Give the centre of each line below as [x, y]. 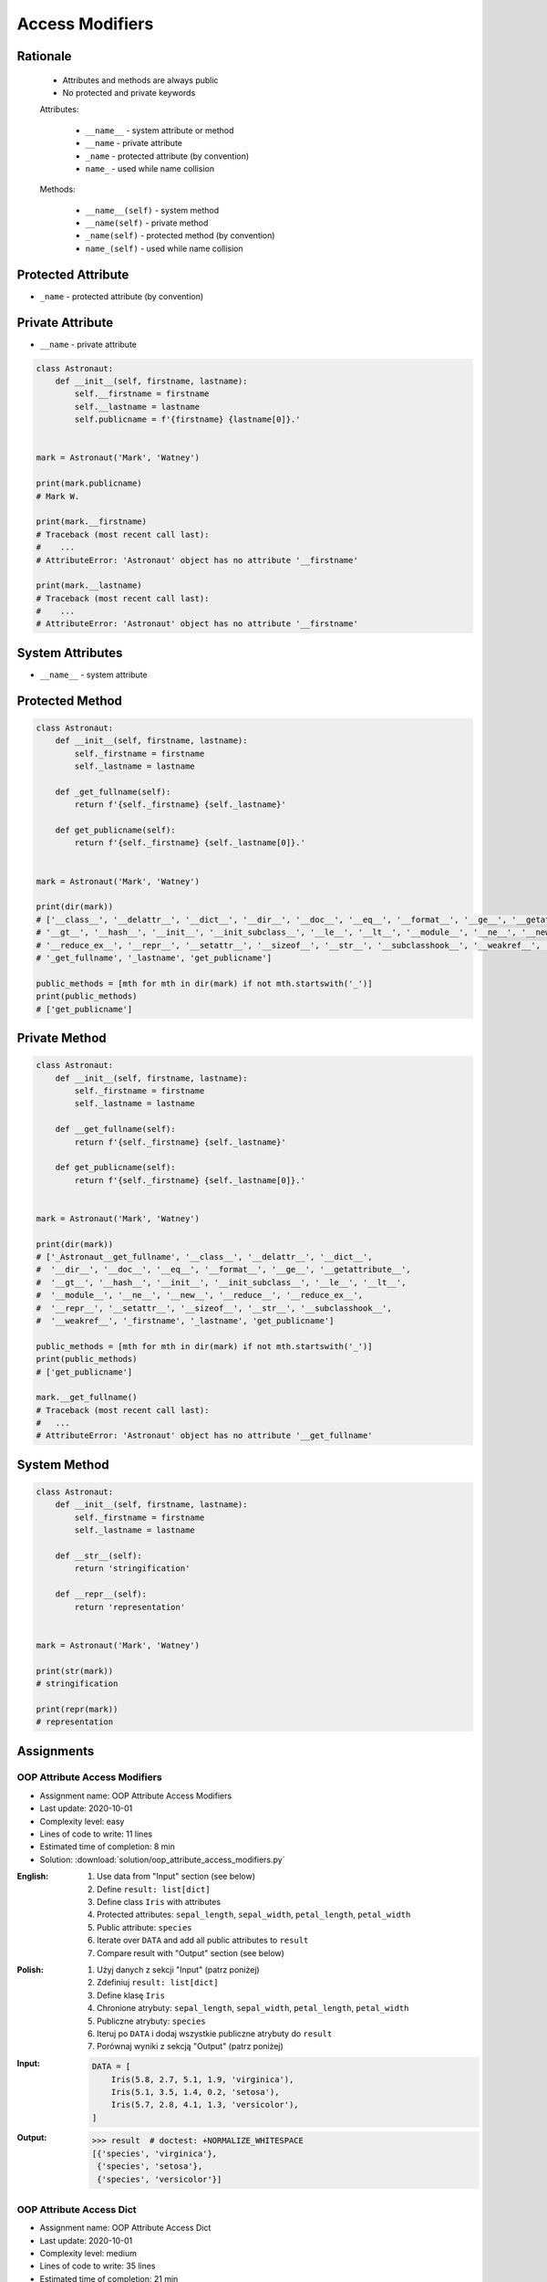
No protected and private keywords [129, 92]
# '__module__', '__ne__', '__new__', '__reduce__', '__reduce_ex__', [200, 1295]
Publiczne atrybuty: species [151, 2021]
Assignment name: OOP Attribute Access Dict [125, 2228]
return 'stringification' [132, 1569]
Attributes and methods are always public [140, 80]
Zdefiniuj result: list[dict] [158, 1983]
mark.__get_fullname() [87, 1397]
